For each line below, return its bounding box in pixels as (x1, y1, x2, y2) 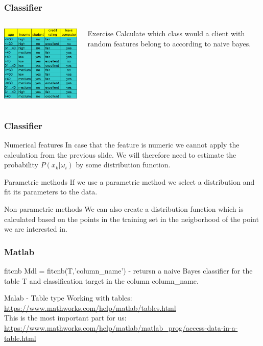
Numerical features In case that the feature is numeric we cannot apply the (4, 139, 240, 150)
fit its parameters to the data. (4, 186, 98, 197)
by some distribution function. (76, 159, 171, 170)
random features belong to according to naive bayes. (87, 38, 251, 48)
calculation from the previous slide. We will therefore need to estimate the (4, 149, 236, 160)
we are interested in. (4, 224, 67, 234)
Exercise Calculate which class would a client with (87, 28, 245, 39)
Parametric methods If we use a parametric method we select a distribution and (4, 176, 255, 187)
